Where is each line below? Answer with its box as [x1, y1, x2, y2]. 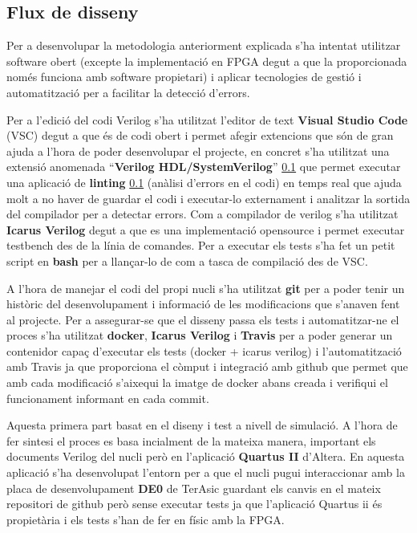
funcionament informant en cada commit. [6, 389, 209, 406]
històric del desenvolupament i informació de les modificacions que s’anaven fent [6, 295, 400, 312]
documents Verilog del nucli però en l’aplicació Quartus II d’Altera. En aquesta [6, 448, 405, 465]
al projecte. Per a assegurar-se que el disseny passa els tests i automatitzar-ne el [6, 311, 399, 328]
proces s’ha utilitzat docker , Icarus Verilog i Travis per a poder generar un [6, 327, 393, 344]
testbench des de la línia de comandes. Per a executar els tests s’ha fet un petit [6, 237, 395, 254]
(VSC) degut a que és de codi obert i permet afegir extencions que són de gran [6, 127, 394, 144]
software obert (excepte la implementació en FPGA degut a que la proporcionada [6, 52, 407, 69]
